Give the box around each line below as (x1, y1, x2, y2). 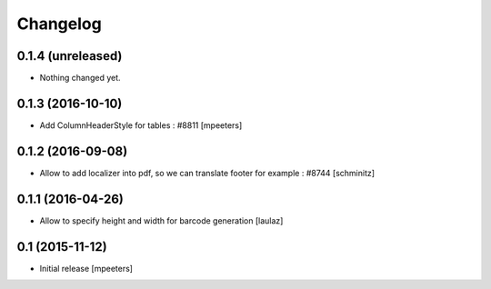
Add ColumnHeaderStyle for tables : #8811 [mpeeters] (39, 119, 243, 131)
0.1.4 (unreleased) (16, 48, 123, 64)
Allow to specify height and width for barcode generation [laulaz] (39, 214, 284, 226)
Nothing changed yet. (39, 73, 122, 84)
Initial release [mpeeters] (39, 263, 134, 274)
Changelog (16, 14, 102, 34)
